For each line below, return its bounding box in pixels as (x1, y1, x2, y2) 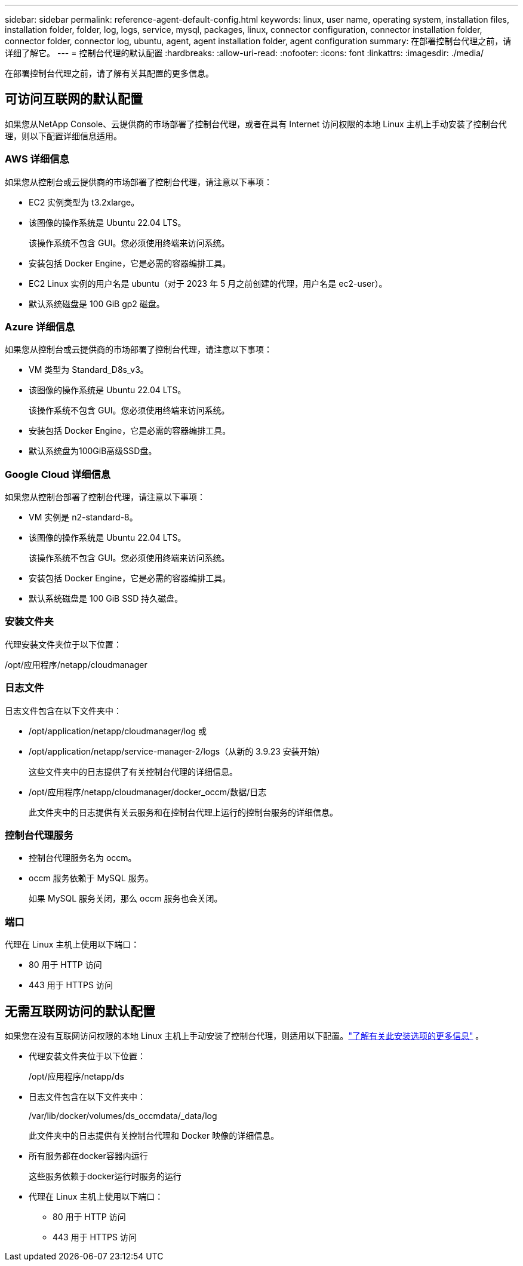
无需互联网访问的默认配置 (5, 1003, 155, 1019)
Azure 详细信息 (5, 320, 75, 333)
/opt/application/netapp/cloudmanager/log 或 (29, 725, 207, 736)
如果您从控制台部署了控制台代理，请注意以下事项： (5, 492, 205, 502)
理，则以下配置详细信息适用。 (5, 130, 122, 141)
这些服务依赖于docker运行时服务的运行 (29, 1170, 181, 1181)
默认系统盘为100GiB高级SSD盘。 (29, 446, 157, 456)
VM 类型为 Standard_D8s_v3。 (29, 364, 149, 375)
